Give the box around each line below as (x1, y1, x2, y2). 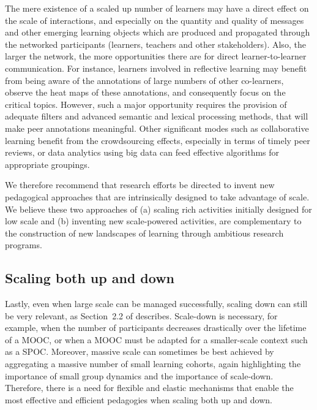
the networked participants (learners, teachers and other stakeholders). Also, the (5, 37, 306, 50)
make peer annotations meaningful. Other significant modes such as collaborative (5, 121, 309, 134)
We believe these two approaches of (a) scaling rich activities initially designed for (5, 202, 312, 215)
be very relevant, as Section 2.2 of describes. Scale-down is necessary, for (5, 309, 278, 322)
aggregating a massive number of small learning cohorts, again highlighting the (5, 357, 301, 370)
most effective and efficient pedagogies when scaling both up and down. (5, 393, 272, 406)
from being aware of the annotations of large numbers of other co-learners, (5, 74, 284, 86)
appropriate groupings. (5, 158, 90, 170)
